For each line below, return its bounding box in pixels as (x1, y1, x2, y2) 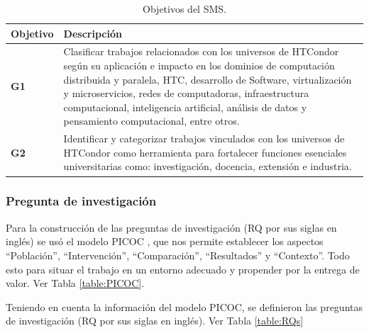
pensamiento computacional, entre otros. (63, 113, 240, 128)
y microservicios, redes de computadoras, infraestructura (63, 86, 309, 101)
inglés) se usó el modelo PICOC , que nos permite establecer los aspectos (6, 234, 324, 249)
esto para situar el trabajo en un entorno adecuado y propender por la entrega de (6, 261, 360, 276)
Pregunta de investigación (6, 192, 157, 210)
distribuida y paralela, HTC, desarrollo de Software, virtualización (63, 72, 352, 86)
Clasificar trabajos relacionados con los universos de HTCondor (63, 44, 339, 59)
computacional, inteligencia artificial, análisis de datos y (63, 99, 307, 114)
